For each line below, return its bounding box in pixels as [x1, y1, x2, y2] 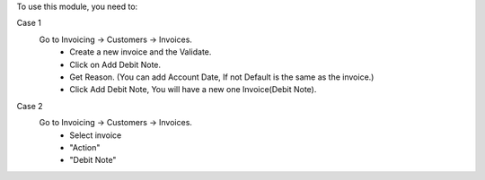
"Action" [69, 141, 101, 152]
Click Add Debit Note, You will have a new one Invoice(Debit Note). [69, 84, 317, 95]
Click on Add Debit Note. [69, 59, 162, 70]
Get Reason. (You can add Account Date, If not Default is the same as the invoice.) [69, 72, 375, 82]
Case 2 [16, 100, 44, 111]
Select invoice [69, 130, 122, 141]
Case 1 [16, 18, 42, 29]
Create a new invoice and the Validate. [69, 47, 212, 57]
